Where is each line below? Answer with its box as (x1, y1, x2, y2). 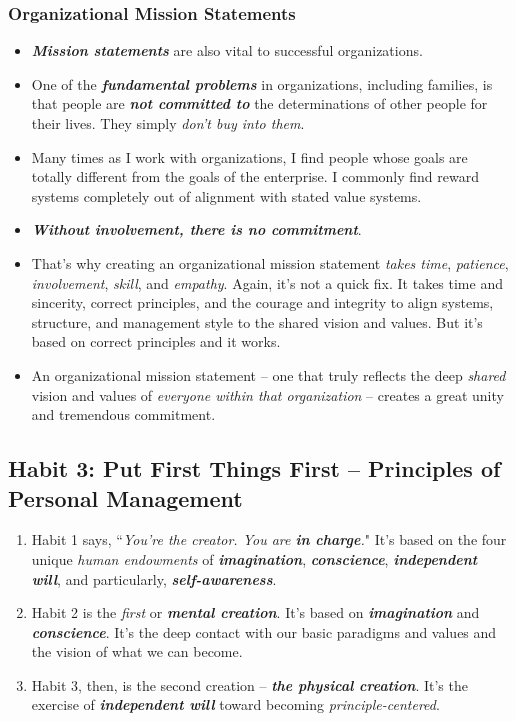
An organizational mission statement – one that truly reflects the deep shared (31, 364, 506, 385)
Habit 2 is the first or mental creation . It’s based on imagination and (31, 602, 480, 623)
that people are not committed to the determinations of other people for (31, 93, 488, 114)
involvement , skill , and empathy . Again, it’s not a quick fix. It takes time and (31, 272, 503, 293)
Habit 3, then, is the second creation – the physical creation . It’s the (31, 674, 468, 695)
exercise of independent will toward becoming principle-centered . (31, 694, 440, 715)
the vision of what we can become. (31, 641, 243, 662)
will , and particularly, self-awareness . (31, 568, 277, 589)
